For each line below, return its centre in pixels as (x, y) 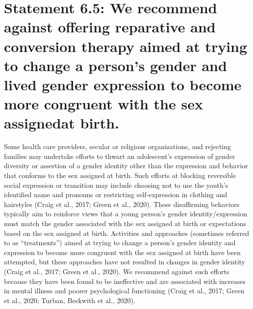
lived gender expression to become (123, 84)
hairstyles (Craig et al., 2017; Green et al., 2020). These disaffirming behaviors (122, 204)
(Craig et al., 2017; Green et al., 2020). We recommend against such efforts (117, 271)
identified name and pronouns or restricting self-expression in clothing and (116, 194)
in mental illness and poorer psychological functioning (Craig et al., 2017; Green (124, 291)
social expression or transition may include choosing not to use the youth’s (116, 185)
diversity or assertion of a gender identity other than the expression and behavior (126, 166)
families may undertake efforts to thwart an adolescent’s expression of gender (120, 156)
